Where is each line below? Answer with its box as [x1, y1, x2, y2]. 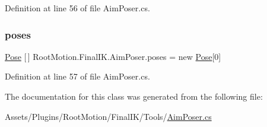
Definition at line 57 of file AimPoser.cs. [5, 70, 150, 82]
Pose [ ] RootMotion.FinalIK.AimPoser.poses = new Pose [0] [5, 50, 221, 62]
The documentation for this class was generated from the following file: [5, 90, 263, 102]
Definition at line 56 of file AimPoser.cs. [5, 2, 150, 14]
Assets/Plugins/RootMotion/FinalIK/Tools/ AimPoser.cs [5, 110, 212, 122]
